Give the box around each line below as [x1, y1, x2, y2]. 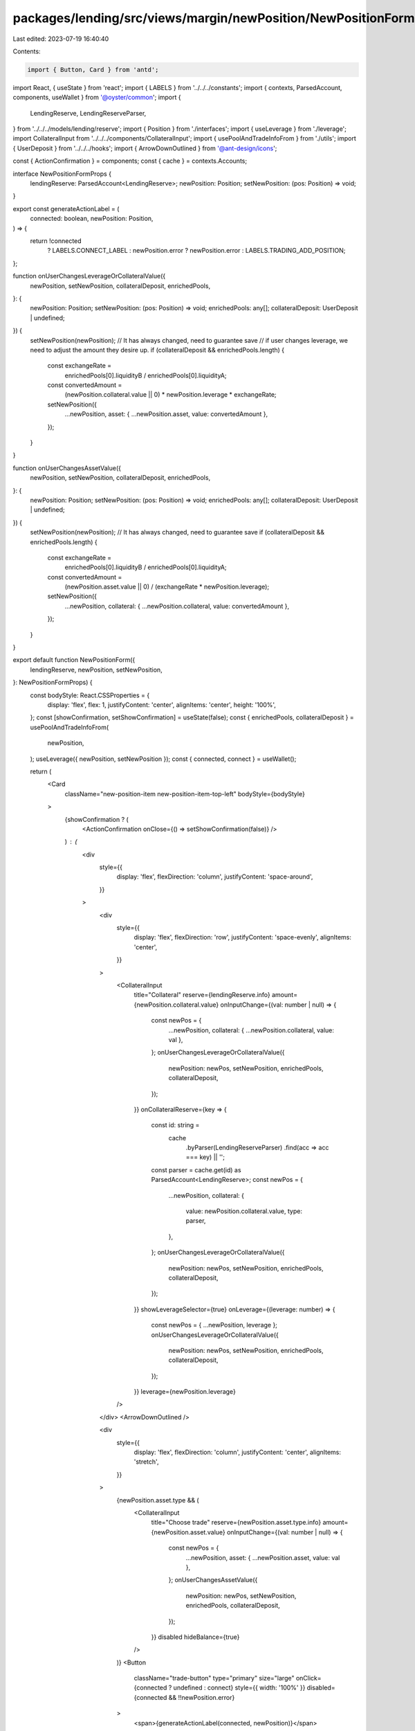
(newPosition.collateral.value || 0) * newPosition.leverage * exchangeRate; [64, 391, 277, 399]
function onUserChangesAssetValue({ [12, 464, 121, 472]
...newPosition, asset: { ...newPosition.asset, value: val [185, 1553, 340, 1561]
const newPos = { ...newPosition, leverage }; [151, 1321, 278, 1329]
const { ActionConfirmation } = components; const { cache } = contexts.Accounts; [12, 156, 248, 165]
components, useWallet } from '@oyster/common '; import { [12, 93, 181, 102]
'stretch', [133, 1458, 159, 1466]
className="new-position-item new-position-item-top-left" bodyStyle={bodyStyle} [64, 789, 306, 798]
